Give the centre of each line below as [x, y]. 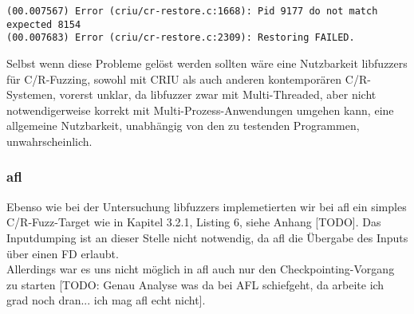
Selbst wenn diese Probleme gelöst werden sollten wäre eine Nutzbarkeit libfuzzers [207, 63]
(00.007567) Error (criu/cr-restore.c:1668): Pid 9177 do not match [192, 11]
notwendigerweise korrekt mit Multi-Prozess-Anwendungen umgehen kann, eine [200, 110]
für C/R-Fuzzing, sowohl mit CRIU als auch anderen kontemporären [174, 78]
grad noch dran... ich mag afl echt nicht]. [106, 300]
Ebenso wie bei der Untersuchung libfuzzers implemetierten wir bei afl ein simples [207, 206]
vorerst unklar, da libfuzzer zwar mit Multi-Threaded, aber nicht [218, 94]
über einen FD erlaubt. [63, 253]
